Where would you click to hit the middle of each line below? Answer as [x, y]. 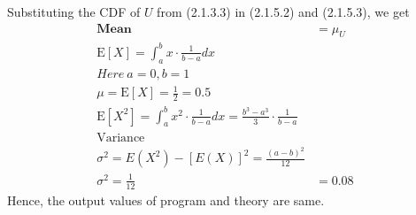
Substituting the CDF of [74, 12]
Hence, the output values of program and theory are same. [166, 200]
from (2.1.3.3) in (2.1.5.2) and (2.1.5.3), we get [283, 12]
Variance [121, 138]
